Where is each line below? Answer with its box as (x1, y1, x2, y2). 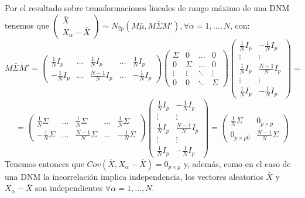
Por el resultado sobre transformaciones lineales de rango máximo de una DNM (5, 2, 290, 13)
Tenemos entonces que (5, 157, 84, 169)
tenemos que (5, 19, 49, 31)
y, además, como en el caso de (183, 157, 291, 169)
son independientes (35, 182, 103, 194)
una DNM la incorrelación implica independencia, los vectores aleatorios (5, 170, 263, 182)
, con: (229, 19, 250, 31)
